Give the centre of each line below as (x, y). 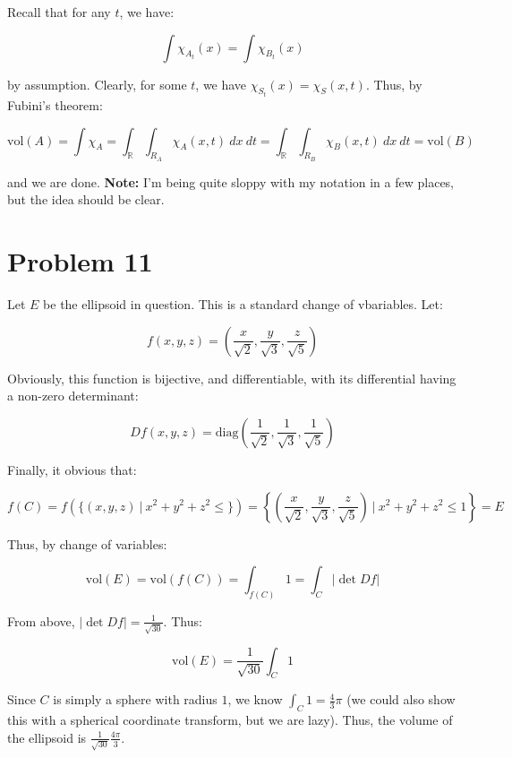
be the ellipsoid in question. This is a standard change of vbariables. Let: (243, 304)
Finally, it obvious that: (72, 469)
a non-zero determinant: (73, 396)
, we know (255, 699)
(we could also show (401, 699)
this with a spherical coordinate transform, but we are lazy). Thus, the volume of (230, 720)
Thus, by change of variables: (87, 543)
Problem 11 (80, 261)
